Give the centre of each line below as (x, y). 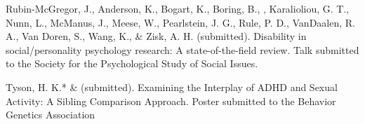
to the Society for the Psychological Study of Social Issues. (132, 63)
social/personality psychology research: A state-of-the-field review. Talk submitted (182, 49)
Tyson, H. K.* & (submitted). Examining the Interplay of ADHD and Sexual (172, 87)
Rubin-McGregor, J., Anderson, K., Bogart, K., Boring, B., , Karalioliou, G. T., (178, 8)
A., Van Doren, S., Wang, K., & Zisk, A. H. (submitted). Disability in (156, 36)
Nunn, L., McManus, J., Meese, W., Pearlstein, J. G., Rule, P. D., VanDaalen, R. (180, 22)
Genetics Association (51, 115)
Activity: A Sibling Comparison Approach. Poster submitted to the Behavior (171, 101)
